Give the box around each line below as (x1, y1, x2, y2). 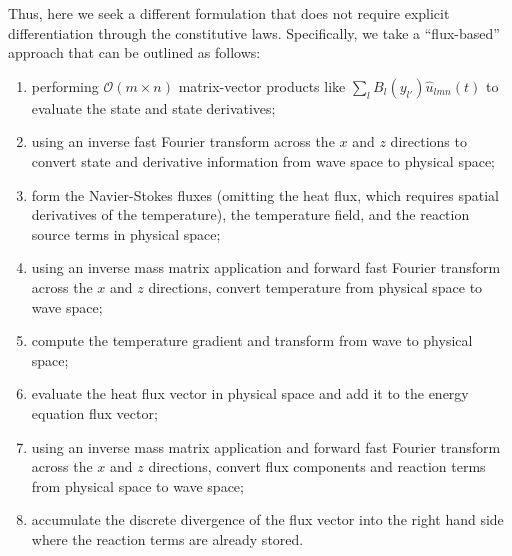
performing (31, 75, 99, 96)
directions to (390, 131, 467, 152)
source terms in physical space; (31, 223, 221, 244)
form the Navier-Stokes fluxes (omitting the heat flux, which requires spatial (31, 184, 499, 205)
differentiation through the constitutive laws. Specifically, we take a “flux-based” (8, 22, 500, 43)
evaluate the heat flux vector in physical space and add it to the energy (31, 383, 469, 404)
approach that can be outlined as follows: (8, 42, 261, 63)
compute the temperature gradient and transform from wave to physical (31, 330, 473, 351)
